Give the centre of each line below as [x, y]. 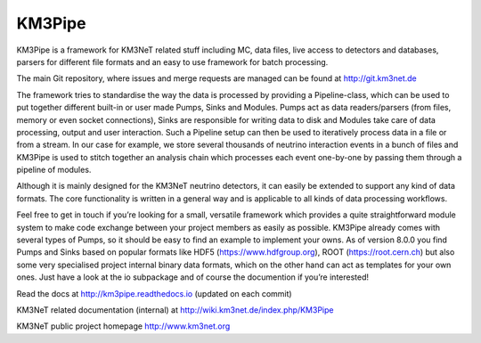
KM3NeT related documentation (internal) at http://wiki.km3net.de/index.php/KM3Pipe [175, 310]
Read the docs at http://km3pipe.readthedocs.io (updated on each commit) [155, 293]
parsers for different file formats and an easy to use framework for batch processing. [172, 61]
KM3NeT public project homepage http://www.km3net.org [123, 326]
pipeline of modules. [54, 170]
